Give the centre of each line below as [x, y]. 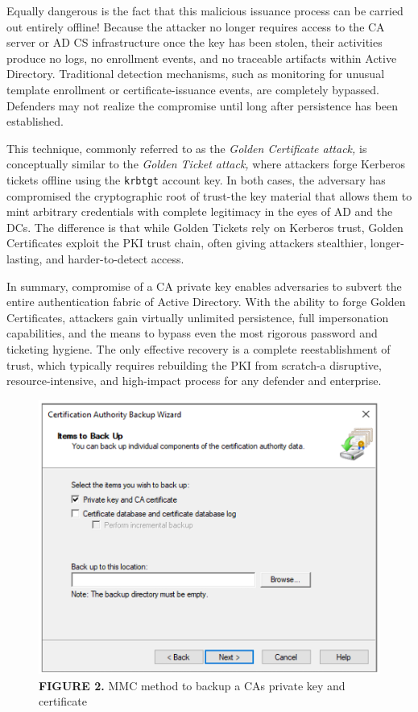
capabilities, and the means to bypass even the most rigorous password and [192, 333]
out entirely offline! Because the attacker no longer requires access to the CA [196, 26]
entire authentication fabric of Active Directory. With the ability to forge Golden [206, 302]
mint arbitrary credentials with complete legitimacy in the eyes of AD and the [200, 211]
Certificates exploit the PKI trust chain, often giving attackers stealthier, [187, 243]
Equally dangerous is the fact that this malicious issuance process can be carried [205, 10]
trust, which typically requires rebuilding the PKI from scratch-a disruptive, [194, 364]
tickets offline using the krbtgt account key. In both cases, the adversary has [196, 179]
